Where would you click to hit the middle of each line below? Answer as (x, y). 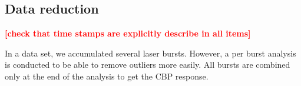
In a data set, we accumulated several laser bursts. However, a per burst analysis (150, 53)
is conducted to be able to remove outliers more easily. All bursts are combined (148, 64)
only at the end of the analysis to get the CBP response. (107, 76)
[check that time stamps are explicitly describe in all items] (128, 33)
